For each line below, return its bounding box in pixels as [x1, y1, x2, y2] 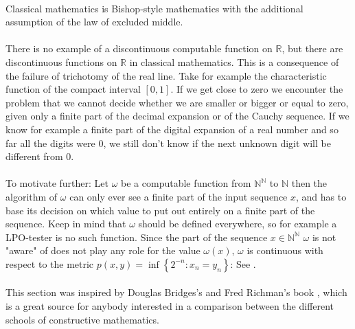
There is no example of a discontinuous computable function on [5, 41, 273, 56]
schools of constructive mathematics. [5, 312, 159, 326]
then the [291, 176, 328, 190]
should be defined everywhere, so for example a [138, 216, 337, 231]
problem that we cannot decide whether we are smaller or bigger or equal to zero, [5, 95, 349, 109]
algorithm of [5, 189, 58, 203]
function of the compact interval [5, 82, 141, 96]
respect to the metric [5, 256, 94, 271]
